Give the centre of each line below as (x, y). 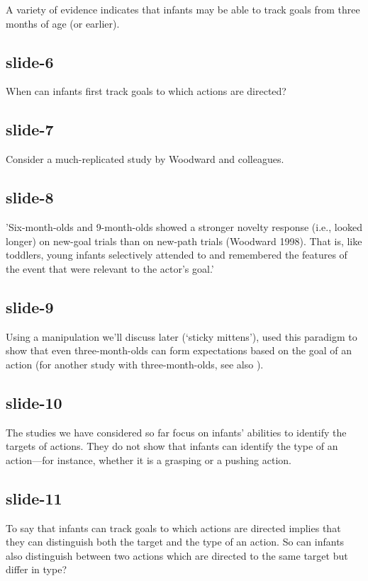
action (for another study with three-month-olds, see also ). (135, 364)
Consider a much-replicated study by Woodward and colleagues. (145, 159)
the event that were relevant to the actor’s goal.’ (110, 268)
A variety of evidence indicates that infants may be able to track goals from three (183, 9)
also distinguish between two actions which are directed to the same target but (177, 555)
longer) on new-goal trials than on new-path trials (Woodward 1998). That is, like (184, 241)
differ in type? (36, 569)
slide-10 (34, 402)
